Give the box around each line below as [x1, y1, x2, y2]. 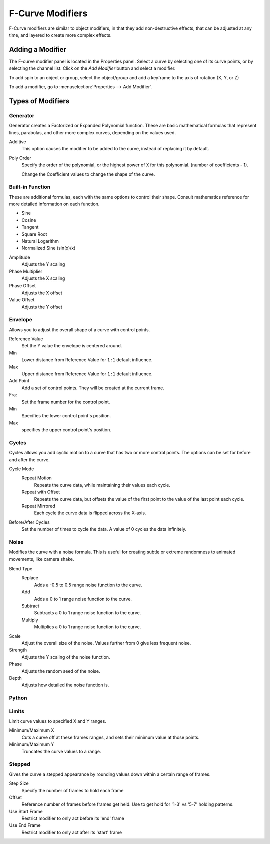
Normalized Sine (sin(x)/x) [21, 245, 76, 251]
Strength [9, 647, 27, 653]
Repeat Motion [21, 475, 52, 481]
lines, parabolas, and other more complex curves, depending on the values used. [9, 129, 176, 135]
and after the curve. [9, 456, 50, 463]
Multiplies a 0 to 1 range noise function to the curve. [34, 624, 141, 630]
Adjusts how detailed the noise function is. [21, 682, 109, 688]
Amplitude [9, 254, 30, 260]
